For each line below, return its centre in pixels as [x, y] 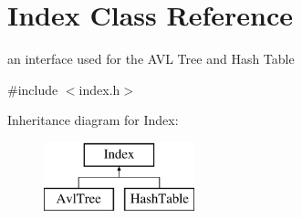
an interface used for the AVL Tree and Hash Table [151, 59]
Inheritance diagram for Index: [93, 120]
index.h [99, 89]
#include [33, 89]
